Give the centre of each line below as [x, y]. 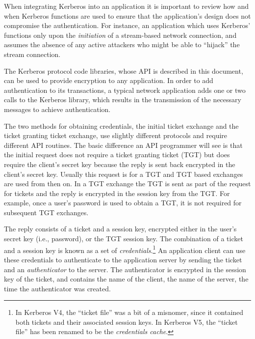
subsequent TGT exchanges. [46, 212]
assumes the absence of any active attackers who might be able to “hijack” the [122, 44]
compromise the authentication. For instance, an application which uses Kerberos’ [127, 25]
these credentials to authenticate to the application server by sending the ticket [123, 259]
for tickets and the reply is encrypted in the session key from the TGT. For [117, 193]
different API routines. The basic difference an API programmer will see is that [123, 145]
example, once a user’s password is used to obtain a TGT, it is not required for [123, 203]
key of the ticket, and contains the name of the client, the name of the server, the [126, 279]
